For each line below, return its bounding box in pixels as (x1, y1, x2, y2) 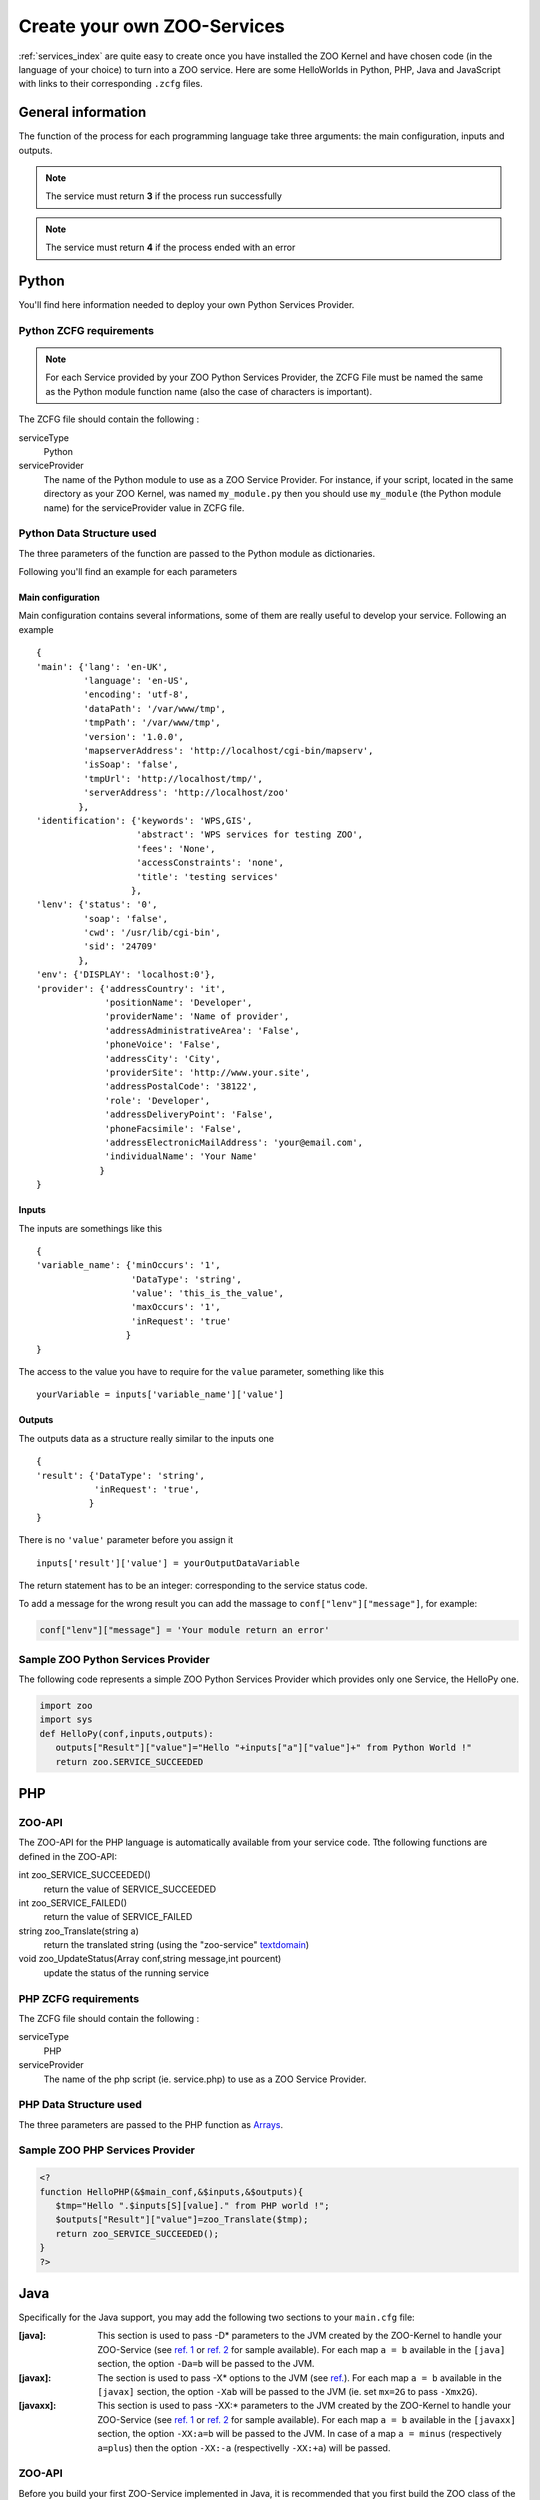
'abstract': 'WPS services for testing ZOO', (136, 829, 364, 840)
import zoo (39, 1700, 93, 1712)
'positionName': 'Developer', (104, 997, 253, 1009)
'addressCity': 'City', (104, 1053, 222, 1064)
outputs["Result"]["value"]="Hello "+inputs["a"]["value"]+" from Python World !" (55, 1742, 472, 1754)
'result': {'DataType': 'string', (36, 1470, 205, 1481)
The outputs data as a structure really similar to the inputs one (18, 1432, 275, 1444)
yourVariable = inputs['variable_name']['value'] (36, 1389, 285, 1400)
